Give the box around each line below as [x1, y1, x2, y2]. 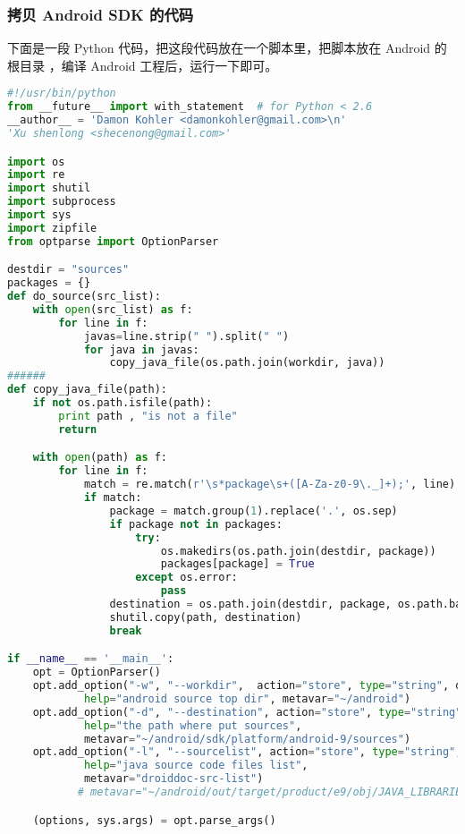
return [58, 422, 97, 436]
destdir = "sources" [7, 263, 130, 277]
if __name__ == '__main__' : [7, 652, 174, 666]
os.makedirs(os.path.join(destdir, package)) [160, 544, 436, 557]
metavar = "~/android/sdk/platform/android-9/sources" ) [83, 732, 411, 745]
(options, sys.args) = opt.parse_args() [32, 813, 276, 827]
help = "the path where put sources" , [83, 719, 302, 732]
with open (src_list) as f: [32, 302, 193, 316]
